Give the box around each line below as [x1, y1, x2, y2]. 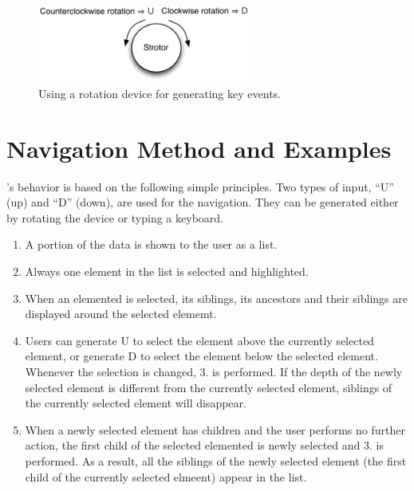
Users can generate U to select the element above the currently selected [25, 332, 374, 348]
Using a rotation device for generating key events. [38, 84, 281, 101]
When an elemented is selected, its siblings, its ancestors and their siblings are [25, 289, 408, 306]
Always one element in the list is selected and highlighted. [25, 263, 309, 280]
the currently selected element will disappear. [25, 395, 246, 411]
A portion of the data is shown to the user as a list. [25, 236, 278, 253]
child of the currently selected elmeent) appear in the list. [25, 468, 307, 485]
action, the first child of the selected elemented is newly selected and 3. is [25, 437, 384, 454]
